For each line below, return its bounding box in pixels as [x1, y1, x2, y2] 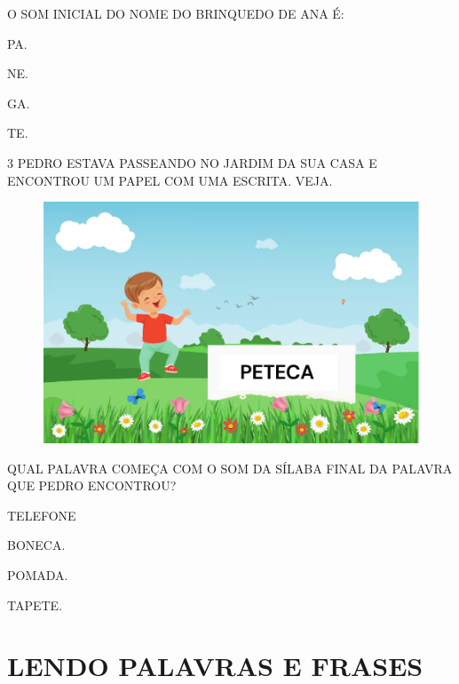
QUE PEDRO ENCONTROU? [7, 476, 177, 495]
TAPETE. [7, 595, 63, 614]
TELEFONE [7, 505, 76, 524]
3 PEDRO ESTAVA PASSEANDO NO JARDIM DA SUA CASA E [7, 153, 377, 171]
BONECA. [7, 536, 66, 554]
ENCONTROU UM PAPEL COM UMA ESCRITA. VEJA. [7, 171, 333, 189]
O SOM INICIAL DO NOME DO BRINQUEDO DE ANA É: [7, 4, 344, 22]
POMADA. [7, 566, 68, 585]
